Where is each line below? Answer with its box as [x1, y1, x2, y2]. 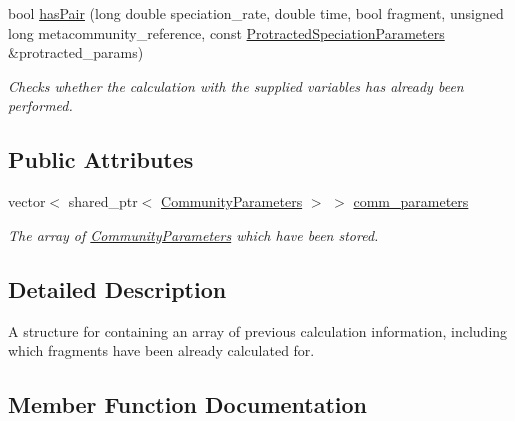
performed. [8, 95, 73, 116]
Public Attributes [8, 144, 194, 175]
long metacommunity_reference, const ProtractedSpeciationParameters [8, 22, 445, 43]
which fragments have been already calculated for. [8, 340, 315, 361]
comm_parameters [353, 191, 469, 212]
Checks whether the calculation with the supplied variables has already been [8, 75, 464, 96]
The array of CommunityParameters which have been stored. [8, 224, 379, 245]
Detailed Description [8, 273, 227, 304]
